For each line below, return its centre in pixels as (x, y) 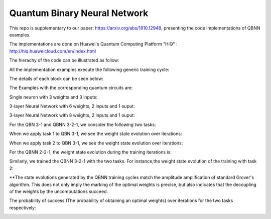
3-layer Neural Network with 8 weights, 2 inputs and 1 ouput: (72, 115)
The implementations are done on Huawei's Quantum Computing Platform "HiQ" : (93, 44)
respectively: (23, 207)
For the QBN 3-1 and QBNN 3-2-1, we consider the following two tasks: (83, 124)
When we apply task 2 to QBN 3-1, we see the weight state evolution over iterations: (96, 143)
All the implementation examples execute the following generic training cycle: (89, 69)
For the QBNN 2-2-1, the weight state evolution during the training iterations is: (90, 152)
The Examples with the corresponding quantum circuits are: (71, 88)
